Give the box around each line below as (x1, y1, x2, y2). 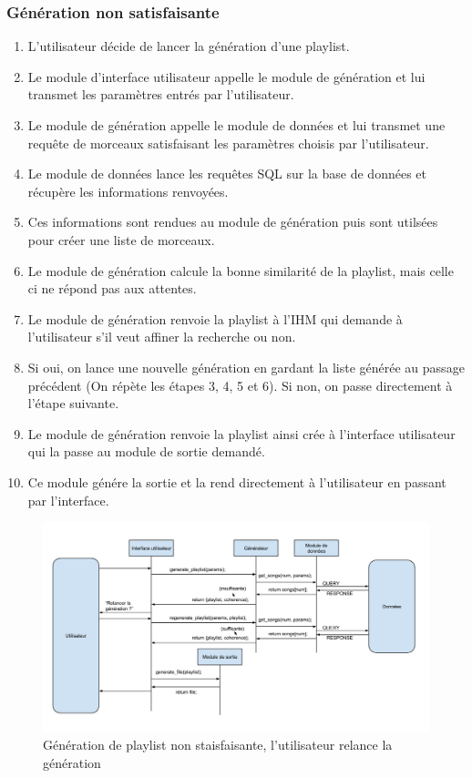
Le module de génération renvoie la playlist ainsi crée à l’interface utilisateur (27, 424, 456, 443)
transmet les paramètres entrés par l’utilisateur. (27, 85, 294, 104)
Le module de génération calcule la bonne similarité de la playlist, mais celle (27, 261, 454, 280)
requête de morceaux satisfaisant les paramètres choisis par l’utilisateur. (27, 133, 429, 152)
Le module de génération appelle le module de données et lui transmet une (27, 116, 446, 134)
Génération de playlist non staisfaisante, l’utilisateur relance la (43, 735, 393, 754)
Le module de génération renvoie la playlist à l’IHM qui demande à (27, 309, 403, 328)
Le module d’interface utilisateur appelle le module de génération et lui (27, 67, 426, 86)
